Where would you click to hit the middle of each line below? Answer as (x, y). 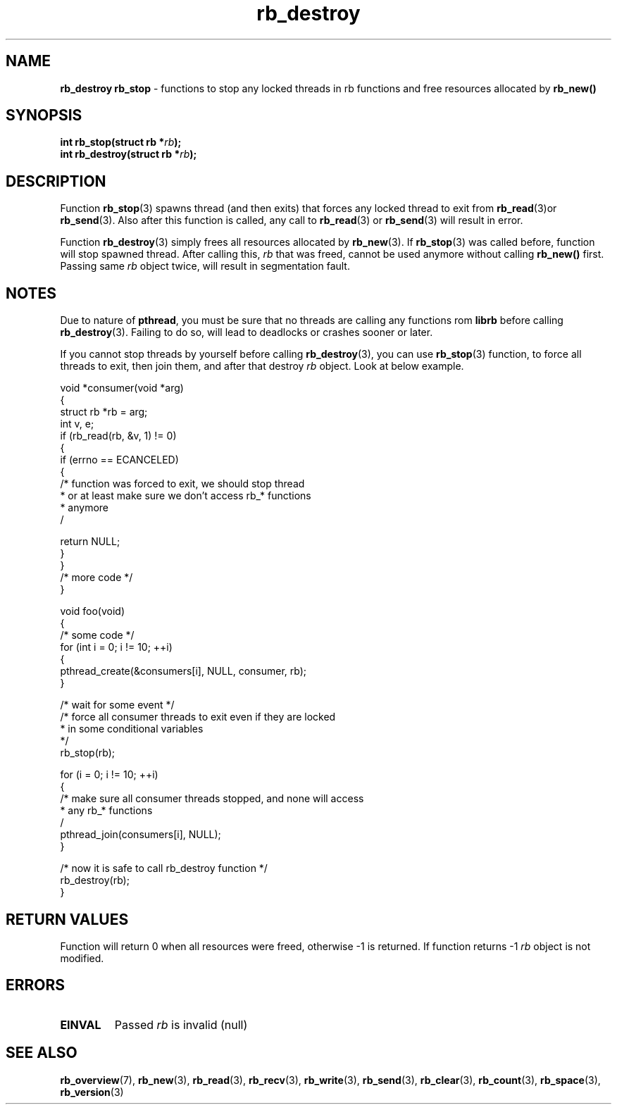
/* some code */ (97, 635)
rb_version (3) (92, 1092)
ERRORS (36, 985)
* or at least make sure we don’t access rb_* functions (186, 496)
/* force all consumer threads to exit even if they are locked (198, 717)
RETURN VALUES (67, 919)
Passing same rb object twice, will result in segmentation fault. (205, 266)
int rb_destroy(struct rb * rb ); (129, 154)
